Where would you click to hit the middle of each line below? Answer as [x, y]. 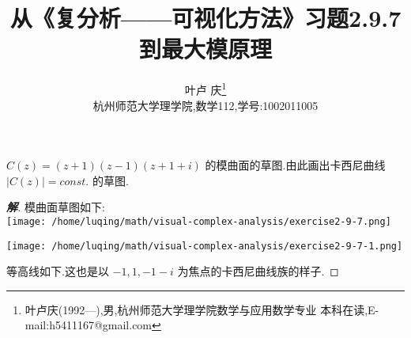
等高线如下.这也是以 [58, 271]
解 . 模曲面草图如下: [56, 207]
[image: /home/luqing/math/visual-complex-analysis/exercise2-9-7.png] [199, 221]
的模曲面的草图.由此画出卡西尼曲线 [295, 165]
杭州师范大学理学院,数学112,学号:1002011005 [205, 105]
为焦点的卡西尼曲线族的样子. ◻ [258, 271]
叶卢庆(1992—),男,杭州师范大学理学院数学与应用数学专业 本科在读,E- [202, 309]
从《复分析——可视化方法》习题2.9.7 [205, 18]
